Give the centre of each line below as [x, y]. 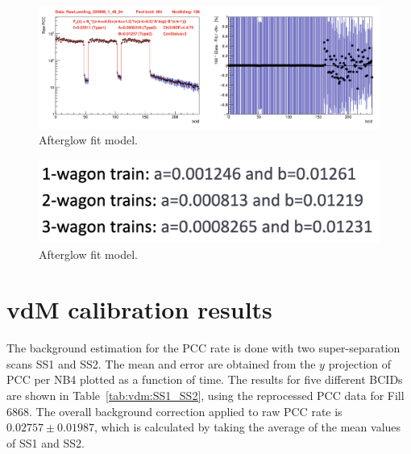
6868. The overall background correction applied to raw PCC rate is [174, 411]
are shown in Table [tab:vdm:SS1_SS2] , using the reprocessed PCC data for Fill [205, 396]
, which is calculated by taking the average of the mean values [247, 427]
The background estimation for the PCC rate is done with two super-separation [203, 348]
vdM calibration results [139, 309]
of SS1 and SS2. [46, 442]
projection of [360, 363]
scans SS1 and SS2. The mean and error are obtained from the [161, 363]
